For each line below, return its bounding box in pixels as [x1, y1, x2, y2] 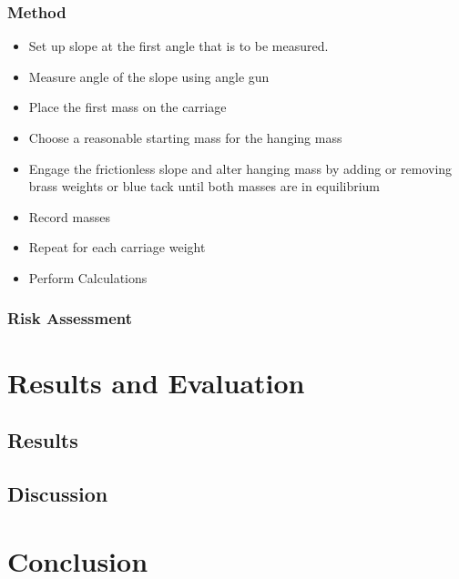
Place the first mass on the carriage [28, 97, 227, 117]
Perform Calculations [28, 268, 148, 287]
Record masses [28, 207, 110, 226]
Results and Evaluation [7, 363, 305, 401]
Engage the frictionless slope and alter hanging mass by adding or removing [28, 158, 453, 178]
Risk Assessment [7, 307, 133, 330]
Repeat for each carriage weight [28, 238, 206, 257]
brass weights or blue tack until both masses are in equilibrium [28, 177, 381, 196]
